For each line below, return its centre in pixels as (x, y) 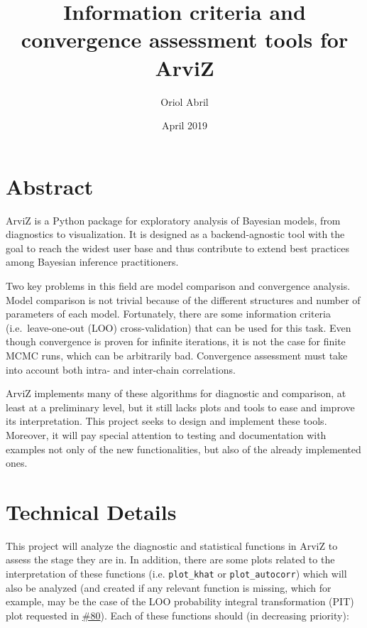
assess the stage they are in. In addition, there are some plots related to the (170, 559)
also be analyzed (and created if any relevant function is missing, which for (169, 587)
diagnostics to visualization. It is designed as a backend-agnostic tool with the (175, 234)
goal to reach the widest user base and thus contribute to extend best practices (177, 248)
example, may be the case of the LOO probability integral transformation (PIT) (180, 601)
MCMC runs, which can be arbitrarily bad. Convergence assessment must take (177, 355)
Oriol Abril (185, 101)
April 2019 (185, 125)
